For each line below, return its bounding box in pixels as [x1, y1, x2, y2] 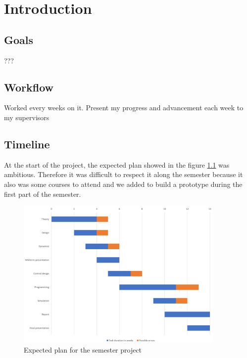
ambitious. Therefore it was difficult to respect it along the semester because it [4, 169, 243, 179]
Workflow [4, 79, 54, 94]
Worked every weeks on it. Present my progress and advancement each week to [4, 102, 244, 113]
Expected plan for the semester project [24, 344, 142, 355]
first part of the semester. [4, 188, 81, 199]
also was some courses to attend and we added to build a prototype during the [4, 179, 243, 189]
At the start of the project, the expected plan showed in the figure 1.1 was [4, 159, 230, 170]
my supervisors [4, 112, 49, 122]
